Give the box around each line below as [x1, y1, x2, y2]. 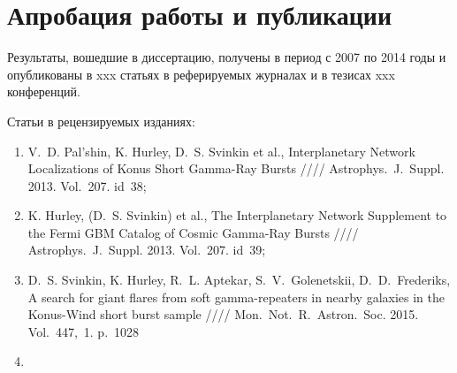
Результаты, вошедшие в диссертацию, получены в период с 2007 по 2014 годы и [7, 48, 446, 66]
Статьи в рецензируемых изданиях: [7, 111, 195, 130]
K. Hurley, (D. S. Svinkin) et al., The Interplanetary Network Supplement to [27, 206, 447, 225]
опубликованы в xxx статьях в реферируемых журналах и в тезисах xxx [7, 65, 395, 83]
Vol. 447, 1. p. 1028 [27, 322, 140, 340]
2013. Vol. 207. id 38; [27, 176, 147, 194]
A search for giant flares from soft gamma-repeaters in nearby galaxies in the [27, 287, 445, 306]
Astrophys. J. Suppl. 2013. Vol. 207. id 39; [27, 240, 266, 259]
